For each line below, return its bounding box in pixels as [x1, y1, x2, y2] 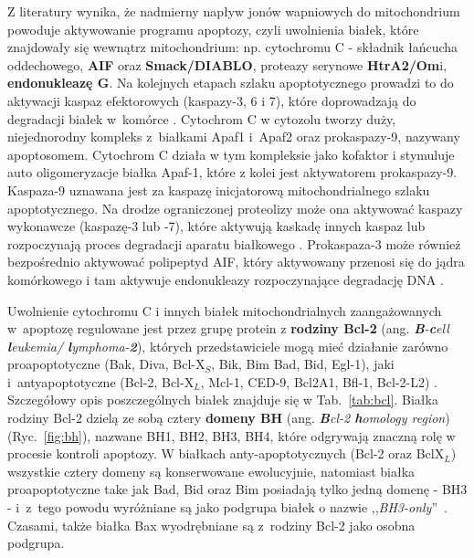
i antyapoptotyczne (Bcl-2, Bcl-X [7, 372, 195, 391]
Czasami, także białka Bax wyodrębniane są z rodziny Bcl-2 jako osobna [7, 515, 416, 534]
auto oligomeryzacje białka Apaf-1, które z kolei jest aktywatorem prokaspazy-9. [7, 163, 458, 182]
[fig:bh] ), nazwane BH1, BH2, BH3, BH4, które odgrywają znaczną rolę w [43, 426, 456, 445]
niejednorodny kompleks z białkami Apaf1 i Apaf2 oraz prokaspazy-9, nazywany [7, 127, 460, 146]
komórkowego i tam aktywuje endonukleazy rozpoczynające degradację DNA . [7, 269, 444, 289]
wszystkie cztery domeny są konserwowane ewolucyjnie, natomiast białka [7, 461, 416, 480]
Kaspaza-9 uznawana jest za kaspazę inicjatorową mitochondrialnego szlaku [7, 180, 430, 199]
